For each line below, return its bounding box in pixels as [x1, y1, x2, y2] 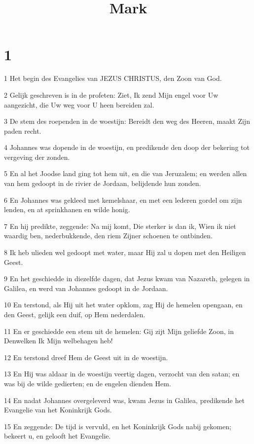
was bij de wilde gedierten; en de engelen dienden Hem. [4, 378, 171, 388]
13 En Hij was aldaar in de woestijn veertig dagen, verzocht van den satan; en [4, 369, 240, 379]
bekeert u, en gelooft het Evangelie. [4, 431, 111, 441]
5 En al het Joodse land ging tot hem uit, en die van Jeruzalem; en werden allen [4, 168, 247, 179]
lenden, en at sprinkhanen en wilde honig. [4, 204, 130, 215]
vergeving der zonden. [4, 151, 70, 162]
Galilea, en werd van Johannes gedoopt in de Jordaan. [4, 283, 168, 293]
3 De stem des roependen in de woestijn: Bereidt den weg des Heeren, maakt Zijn [4, 116, 250, 126]
